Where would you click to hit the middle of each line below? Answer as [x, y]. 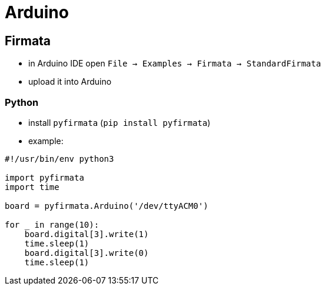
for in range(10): [52, 224]
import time [32, 187]
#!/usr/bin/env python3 [59, 159]
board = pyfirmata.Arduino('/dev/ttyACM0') [107, 206]
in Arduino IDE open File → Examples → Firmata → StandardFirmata [175, 64]
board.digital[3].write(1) [87, 234]
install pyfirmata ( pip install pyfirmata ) [120, 122]
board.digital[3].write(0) [87, 253]
